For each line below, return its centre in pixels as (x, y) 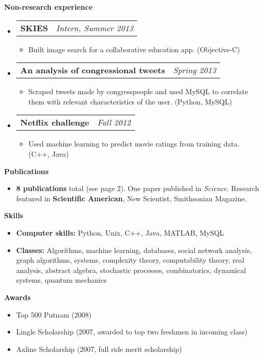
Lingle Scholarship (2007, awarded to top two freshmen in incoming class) (132, 332)
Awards (17, 297)
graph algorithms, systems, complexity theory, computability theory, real (130, 260)
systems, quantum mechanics (61, 280)
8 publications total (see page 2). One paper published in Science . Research (138, 188)
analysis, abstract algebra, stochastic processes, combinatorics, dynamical (131, 270)
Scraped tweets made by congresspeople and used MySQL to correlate (138, 91)
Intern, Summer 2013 (95, 28)
